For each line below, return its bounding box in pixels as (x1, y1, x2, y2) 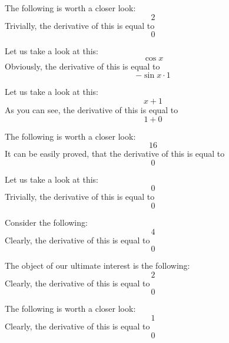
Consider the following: (5, 216, 88, 228)
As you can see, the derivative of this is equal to (5, 103, 178, 116)
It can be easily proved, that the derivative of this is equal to (5, 147, 225, 160)
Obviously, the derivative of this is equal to (5, 60, 160, 72)
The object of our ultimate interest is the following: (5, 259, 190, 272)
